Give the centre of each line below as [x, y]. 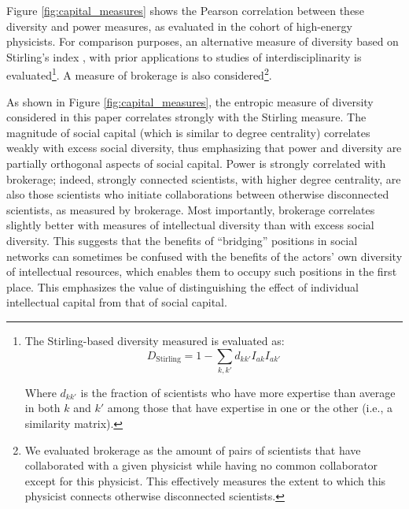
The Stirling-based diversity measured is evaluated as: [155, 340]
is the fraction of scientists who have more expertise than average [238, 392]
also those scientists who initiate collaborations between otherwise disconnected [198, 194]
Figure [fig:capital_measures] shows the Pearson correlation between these [185, 10]
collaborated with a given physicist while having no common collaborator [201, 465]
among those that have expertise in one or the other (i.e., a [250, 408]
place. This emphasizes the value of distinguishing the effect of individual [182, 286]
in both [42, 408]
